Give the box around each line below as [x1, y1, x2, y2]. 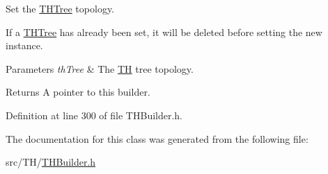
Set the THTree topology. [6, 1, 115, 15]
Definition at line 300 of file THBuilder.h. [6, 107, 183, 122]
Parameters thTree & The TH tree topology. [6, 61, 194, 76]
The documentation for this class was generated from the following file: [6, 131, 309, 146]
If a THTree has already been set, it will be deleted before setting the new [6, 24, 322, 39]
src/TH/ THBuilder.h [6, 155, 96, 169]
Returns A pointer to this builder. [6, 85, 150, 99]
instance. [6, 38, 43, 53]
